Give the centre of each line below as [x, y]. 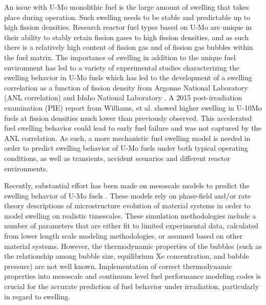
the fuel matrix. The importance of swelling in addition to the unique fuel [120, 57]
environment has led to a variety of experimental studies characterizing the [122, 67]
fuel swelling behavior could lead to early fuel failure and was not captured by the [133, 128]
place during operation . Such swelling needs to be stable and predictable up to [127, 17]
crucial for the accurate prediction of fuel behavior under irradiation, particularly [132, 286]
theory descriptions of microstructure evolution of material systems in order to [127, 205]
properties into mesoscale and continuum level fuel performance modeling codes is [133, 276]
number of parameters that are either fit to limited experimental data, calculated [131, 226]
